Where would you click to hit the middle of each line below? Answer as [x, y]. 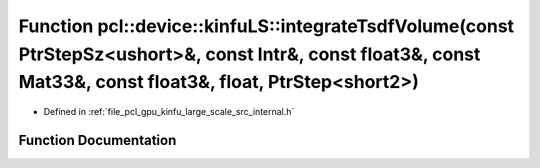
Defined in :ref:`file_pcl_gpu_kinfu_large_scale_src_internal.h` [169, 112]
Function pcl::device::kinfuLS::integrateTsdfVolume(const [266, 26]
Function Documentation [97, 140]
